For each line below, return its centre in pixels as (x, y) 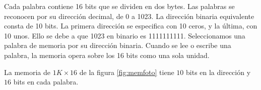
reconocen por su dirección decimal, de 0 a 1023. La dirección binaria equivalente (129, 16)
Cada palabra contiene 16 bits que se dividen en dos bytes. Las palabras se (119, 6)
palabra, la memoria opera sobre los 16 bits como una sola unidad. (107, 55)
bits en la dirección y (218, 72)
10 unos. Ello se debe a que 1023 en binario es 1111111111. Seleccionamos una (125, 35)
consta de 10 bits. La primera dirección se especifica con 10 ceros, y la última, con (131, 26)
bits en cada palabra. (46, 82)
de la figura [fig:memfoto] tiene (127, 72)
